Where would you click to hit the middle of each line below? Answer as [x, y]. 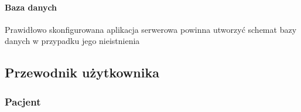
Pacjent [23, 101]
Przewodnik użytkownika [82, 72]
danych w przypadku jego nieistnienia [72, 41]
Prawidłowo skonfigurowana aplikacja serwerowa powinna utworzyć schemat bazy [151, 29]
